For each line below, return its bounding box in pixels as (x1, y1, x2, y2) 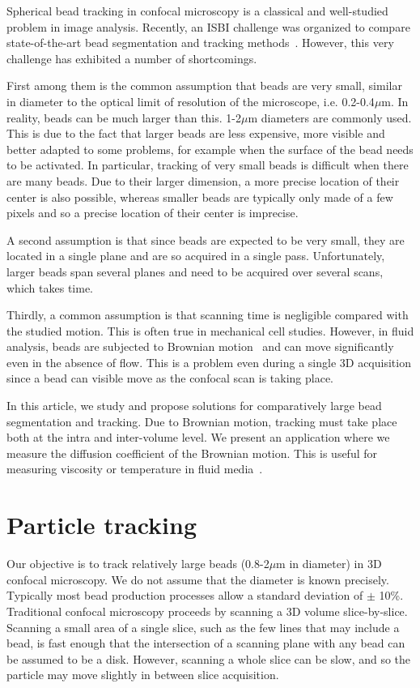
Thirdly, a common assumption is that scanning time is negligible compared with (6, 306, 409, 323)
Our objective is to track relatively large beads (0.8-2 (6, 555, 269, 572)
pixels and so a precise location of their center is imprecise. (6, 204, 299, 221)
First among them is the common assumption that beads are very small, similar (6, 77, 402, 94)
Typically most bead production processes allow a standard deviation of (6, 587, 363, 604)
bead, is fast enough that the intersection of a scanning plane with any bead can (6, 635, 405, 652)
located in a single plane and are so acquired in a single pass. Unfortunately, (6, 247, 385, 264)
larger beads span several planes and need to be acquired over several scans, (6, 263, 384, 280)
